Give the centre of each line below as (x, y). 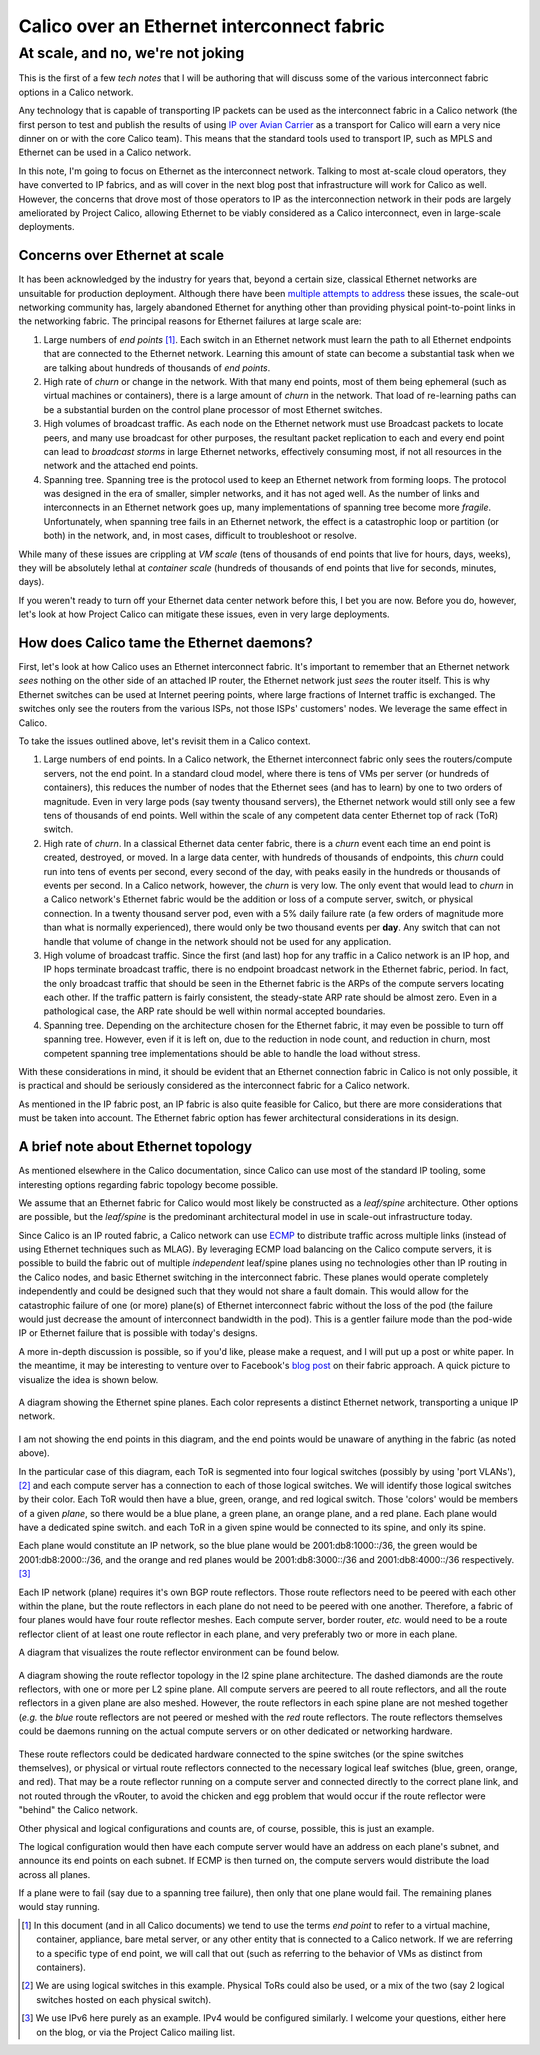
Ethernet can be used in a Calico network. (105, 152)
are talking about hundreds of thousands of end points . (157, 367)
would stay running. (59, 1907)
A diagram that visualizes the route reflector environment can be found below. (179, 1652)
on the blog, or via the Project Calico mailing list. (135, 2032)
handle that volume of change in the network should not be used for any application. (217, 941)
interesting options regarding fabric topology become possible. (148, 1184)
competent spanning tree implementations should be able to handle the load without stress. (232, 1053)
